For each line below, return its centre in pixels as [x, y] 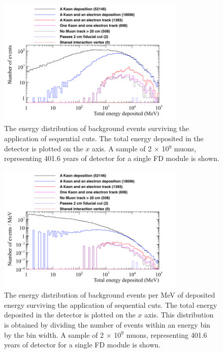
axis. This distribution [179, 315]
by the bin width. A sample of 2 [54, 334]
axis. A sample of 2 [122, 148]
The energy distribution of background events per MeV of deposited [110, 295]
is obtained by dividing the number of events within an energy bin [107, 324]
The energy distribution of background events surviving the [97, 128]
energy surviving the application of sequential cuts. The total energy [111, 304]
